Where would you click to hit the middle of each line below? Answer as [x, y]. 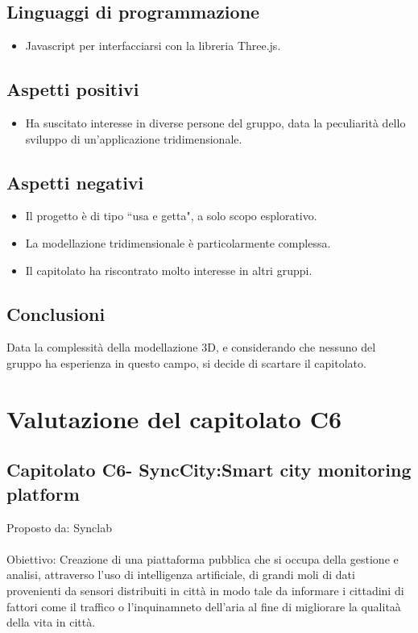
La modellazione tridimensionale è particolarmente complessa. [178, 242]
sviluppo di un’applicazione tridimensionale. [134, 138]
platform [43, 493]
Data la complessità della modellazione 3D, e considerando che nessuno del [191, 347]
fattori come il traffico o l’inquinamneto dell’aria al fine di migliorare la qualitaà [204, 606]
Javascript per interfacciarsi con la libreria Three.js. [153, 46]
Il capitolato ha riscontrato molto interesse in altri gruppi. [169, 270]
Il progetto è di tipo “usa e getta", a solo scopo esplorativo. [171, 216]
